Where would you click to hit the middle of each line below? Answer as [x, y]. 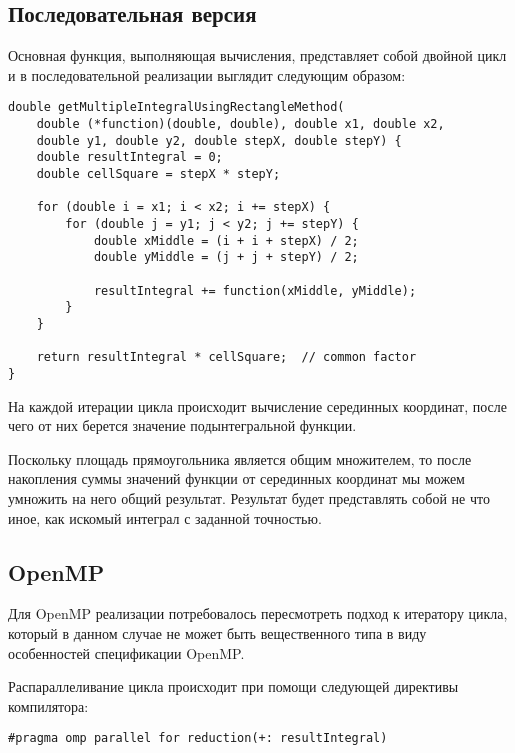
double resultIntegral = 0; [129, 157]
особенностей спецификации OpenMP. [126, 652]
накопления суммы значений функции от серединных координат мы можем [236, 478]
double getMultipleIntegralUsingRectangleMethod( [176, 107]
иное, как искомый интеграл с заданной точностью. [165, 517]
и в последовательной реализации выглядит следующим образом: [207, 74]
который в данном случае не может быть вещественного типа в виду [217, 632]
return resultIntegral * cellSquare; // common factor [226, 357]
